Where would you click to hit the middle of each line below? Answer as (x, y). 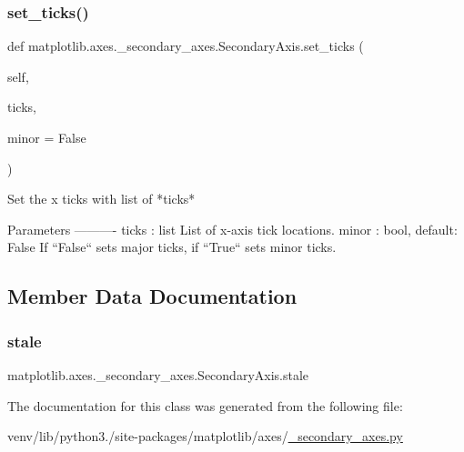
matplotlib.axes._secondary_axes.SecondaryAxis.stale (158, 374)
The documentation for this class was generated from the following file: (205, 405)
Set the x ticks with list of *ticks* (101, 199)
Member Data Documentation (152, 296)
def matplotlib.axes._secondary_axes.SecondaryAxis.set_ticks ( (186, 46)
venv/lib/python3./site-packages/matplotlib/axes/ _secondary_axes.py (205, 436)
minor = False (47, 137)
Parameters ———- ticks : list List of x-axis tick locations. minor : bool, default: (232, 229)
